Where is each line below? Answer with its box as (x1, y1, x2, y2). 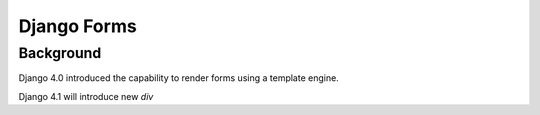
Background (18, 44, 102, 62)
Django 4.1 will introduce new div (18, 90, 154, 102)
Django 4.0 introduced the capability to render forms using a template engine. (18, 72, 339, 84)
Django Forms (18, 15, 137, 37)
